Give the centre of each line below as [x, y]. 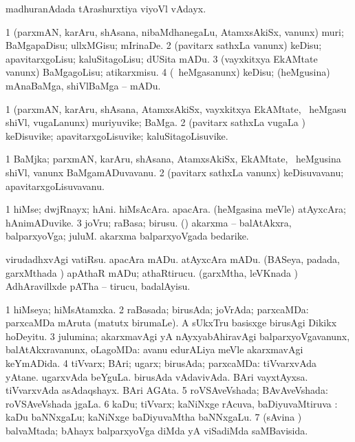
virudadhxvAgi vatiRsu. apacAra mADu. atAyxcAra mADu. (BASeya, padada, [173, 259]
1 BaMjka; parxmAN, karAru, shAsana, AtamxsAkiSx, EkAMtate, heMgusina [173, 159]
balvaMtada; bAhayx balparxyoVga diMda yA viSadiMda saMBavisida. [157, 431]
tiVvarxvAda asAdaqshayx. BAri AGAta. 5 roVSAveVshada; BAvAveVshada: [167, 390]
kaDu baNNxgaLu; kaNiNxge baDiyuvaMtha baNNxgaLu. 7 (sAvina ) [154, 417]
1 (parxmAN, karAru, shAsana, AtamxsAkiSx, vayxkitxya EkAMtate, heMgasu [176, 108]
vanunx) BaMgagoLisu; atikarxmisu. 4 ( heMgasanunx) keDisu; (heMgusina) [168, 72]
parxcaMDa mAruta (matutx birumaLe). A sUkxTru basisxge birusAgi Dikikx [171, 323]
